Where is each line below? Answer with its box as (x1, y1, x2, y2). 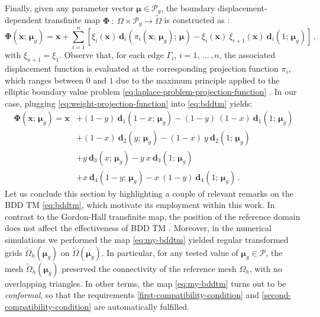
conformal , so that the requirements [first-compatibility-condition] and (5, 289, 260, 301)
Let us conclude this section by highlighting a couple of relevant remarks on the (5, 187, 293, 199)
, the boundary (161, 2, 215, 14)
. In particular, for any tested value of (101, 246, 238, 258)
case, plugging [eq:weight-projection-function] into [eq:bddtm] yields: (5, 97, 253, 109)
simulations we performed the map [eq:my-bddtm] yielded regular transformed (5, 233, 289, 245)
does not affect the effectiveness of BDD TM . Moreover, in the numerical (5, 222, 271, 234)
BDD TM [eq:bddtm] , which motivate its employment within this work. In (5, 198, 275, 211)
